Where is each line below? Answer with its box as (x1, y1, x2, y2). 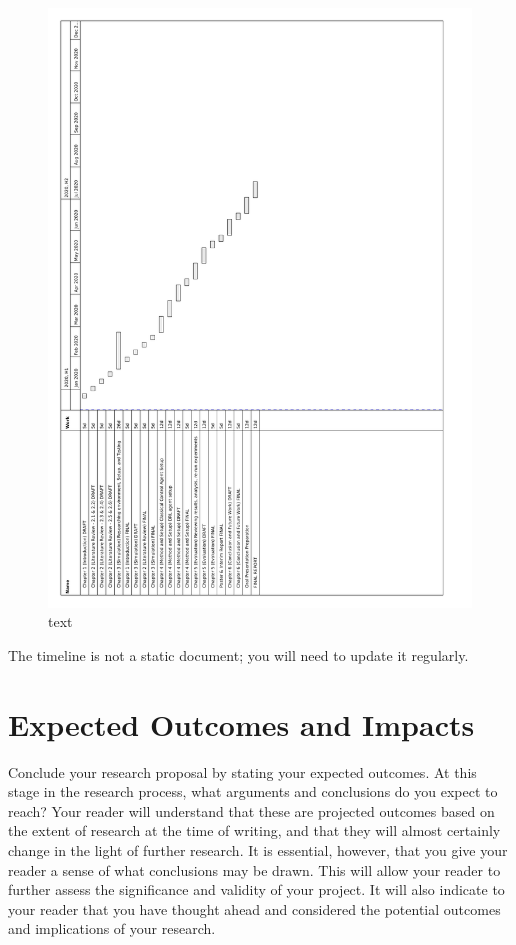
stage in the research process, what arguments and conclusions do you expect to (8, 781, 498, 802)
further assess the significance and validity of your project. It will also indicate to (8, 879, 505, 900)
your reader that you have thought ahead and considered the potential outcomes (8, 898, 501, 919)
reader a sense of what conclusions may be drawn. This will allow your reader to (8, 859, 501, 880)
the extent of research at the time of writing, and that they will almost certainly (8, 820, 501, 841)
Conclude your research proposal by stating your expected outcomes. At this (8, 761, 477, 782)
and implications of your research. (8, 918, 216, 939)
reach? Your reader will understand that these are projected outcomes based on (8, 800, 495, 821)
